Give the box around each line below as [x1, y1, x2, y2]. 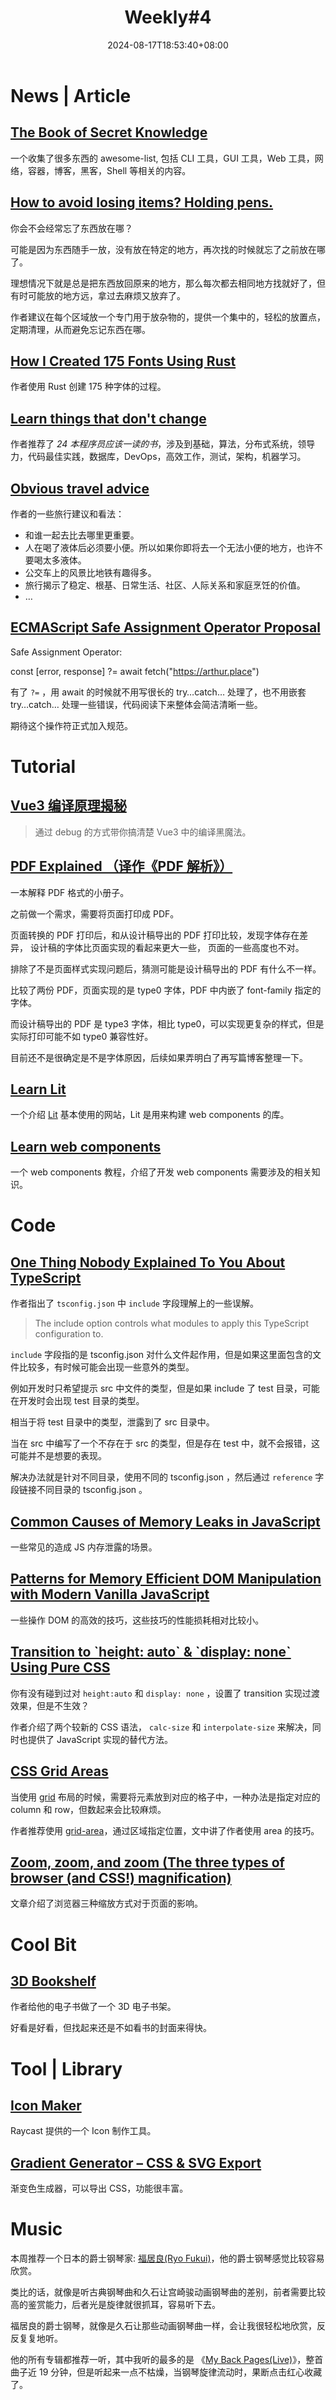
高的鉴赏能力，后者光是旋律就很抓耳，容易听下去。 [10, 2299, 221, 2311]
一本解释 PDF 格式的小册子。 [10, 886, 130, 898]
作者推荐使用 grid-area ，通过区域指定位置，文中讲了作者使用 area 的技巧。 [10, 1824, 320, 1836]
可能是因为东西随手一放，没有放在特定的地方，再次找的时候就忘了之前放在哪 [10, 243, 326, 255]
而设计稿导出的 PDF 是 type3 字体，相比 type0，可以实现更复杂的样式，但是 [10, 1017, 325, 1030]
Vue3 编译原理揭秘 [10, 797, 127, 815]
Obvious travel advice [10, 480, 150, 497]
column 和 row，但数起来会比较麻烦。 [10, 1803, 167, 1815]
